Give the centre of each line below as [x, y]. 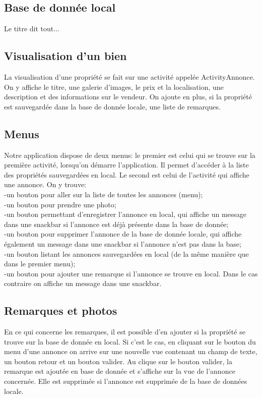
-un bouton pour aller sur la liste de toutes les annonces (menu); [104, 194]
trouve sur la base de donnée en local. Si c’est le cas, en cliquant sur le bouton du [130, 341]
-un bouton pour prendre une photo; [60, 204]
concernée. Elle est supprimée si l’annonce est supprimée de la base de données [126, 381]
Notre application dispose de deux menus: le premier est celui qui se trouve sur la [130, 155]
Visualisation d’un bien [65, 56]
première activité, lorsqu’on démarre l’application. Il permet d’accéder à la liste [126, 165]
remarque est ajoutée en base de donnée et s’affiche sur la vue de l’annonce [120, 371]
